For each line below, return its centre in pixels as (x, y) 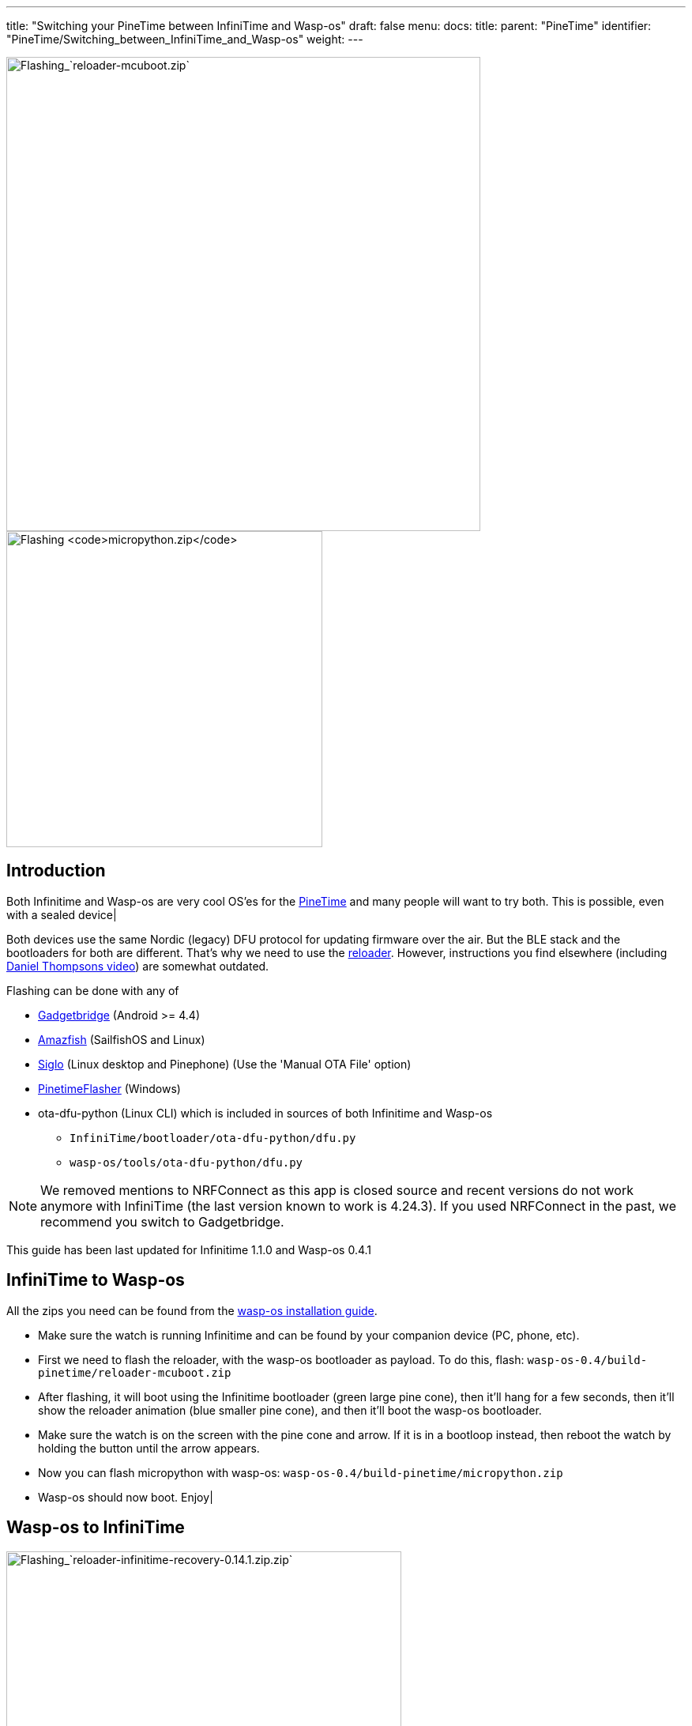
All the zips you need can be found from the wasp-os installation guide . (192, 1310)
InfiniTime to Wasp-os (96, 1280)
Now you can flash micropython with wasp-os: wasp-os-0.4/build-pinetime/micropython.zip (301, 1472)
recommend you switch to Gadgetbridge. (162, 1221)
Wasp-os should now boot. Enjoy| (126, 1497)
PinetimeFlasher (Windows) (109, 1088)
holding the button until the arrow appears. (149, 1448)
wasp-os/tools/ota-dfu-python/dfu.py (186, 1162)
